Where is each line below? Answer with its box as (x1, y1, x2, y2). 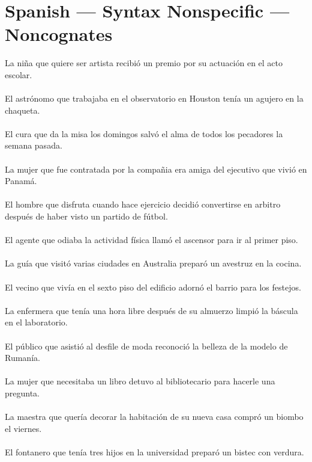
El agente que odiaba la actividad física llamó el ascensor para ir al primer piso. (5, 233, 298, 246)
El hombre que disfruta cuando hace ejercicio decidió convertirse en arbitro (5, 198, 281, 211)
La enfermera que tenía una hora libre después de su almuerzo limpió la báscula (5, 304, 298, 316)
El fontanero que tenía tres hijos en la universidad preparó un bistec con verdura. (5, 445, 304, 458)
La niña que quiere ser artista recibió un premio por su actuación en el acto (5, 57, 283, 69)
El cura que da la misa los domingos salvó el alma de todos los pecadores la (5, 127, 283, 140)
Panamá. (5, 174, 37, 187)
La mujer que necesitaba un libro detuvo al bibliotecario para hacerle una (5, 375, 275, 387)
